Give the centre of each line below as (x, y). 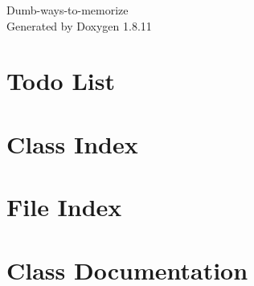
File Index (64, 207)
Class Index (72, 143)
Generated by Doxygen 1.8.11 (79, 25)
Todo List (61, 81)
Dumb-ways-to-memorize (68, 10)
